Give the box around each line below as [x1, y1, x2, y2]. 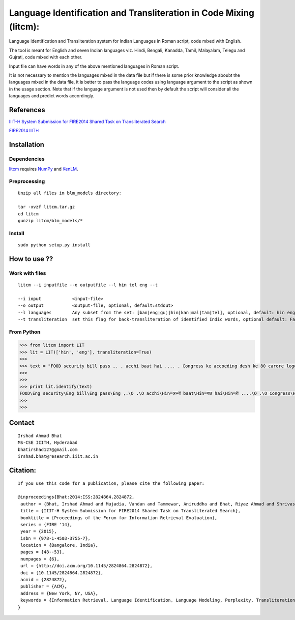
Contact [9, 418, 34, 427]
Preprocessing [9, 178, 45, 185]
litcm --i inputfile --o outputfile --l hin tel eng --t [18, 282, 158, 288]
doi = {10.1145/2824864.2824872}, [20, 570, 104, 575]
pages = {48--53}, [20, 549, 65, 555]
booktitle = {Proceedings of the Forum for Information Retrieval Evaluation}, [20, 515, 218, 521]
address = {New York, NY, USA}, [20, 590, 98, 596]
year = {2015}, [20, 529, 57, 534]
